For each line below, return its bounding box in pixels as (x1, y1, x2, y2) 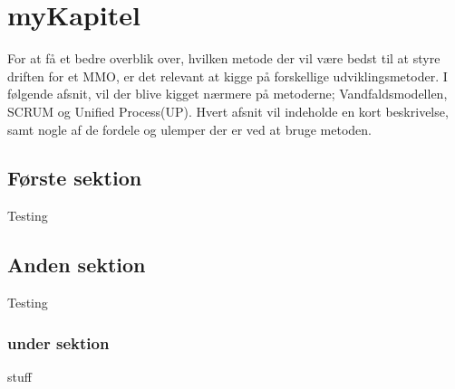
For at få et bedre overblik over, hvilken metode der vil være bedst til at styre (7, 49, 440, 68)
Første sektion (7, 164, 142, 192)
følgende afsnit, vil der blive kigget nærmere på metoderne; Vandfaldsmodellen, (7, 84, 448, 103)
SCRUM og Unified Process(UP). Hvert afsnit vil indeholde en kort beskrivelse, (7, 101, 449, 120)
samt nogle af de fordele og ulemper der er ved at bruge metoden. (7, 119, 372, 138)
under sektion (7, 331, 110, 354)
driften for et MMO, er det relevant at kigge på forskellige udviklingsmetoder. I (7, 66, 448, 85)
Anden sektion (7, 251, 146, 279)
